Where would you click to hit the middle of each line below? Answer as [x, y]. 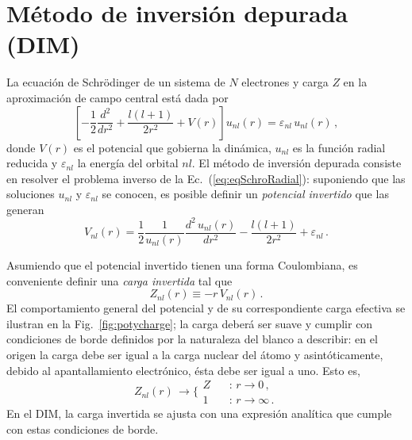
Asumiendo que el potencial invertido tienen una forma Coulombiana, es [182, 265]
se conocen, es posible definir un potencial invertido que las [245, 194]
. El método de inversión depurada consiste [296, 163]
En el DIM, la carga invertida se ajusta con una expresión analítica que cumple [199, 413]
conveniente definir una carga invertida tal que [119, 280]
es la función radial [339, 147]
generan [25, 209]
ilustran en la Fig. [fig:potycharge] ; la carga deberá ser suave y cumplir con [190, 323]
